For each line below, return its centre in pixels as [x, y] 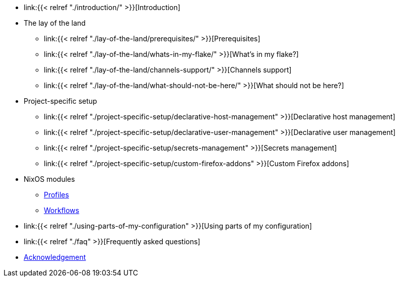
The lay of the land [55, 23]
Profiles [56, 195]
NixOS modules [49, 179]
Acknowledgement [55, 257]
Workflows [62, 210]
